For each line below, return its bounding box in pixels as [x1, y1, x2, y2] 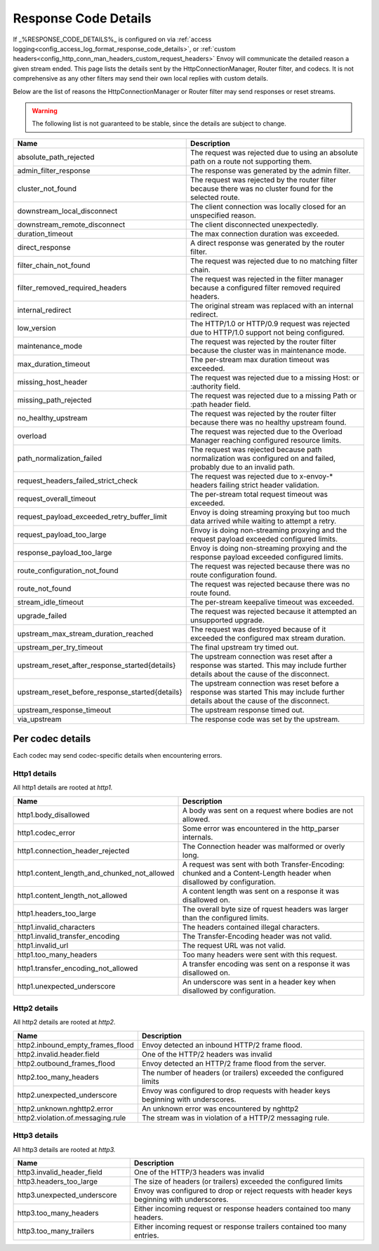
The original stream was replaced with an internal [189, 300, 354, 310]
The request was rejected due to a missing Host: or [189, 373, 359, 382]
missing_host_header [17, 377, 88, 387]
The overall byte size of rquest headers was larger [182, 904, 349, 914]
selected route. [189, 192, 240, 202]
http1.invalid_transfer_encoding [17, 931, 120, 941]
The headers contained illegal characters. [182, 922, 320, 932]
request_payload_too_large [17, 530, 107, 540]
